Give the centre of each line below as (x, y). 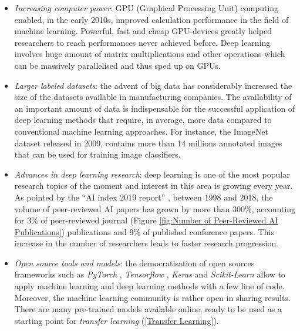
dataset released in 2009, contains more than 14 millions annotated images (148, 143)
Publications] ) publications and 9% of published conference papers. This (144, 231)
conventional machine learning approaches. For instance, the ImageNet (141, 131)
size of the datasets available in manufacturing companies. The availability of (153, 97)
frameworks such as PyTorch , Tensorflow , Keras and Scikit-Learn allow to (150, 274)
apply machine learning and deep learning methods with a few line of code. (149, 286)
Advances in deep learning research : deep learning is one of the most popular (152, 174)
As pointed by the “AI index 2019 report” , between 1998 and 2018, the (144, 197)
